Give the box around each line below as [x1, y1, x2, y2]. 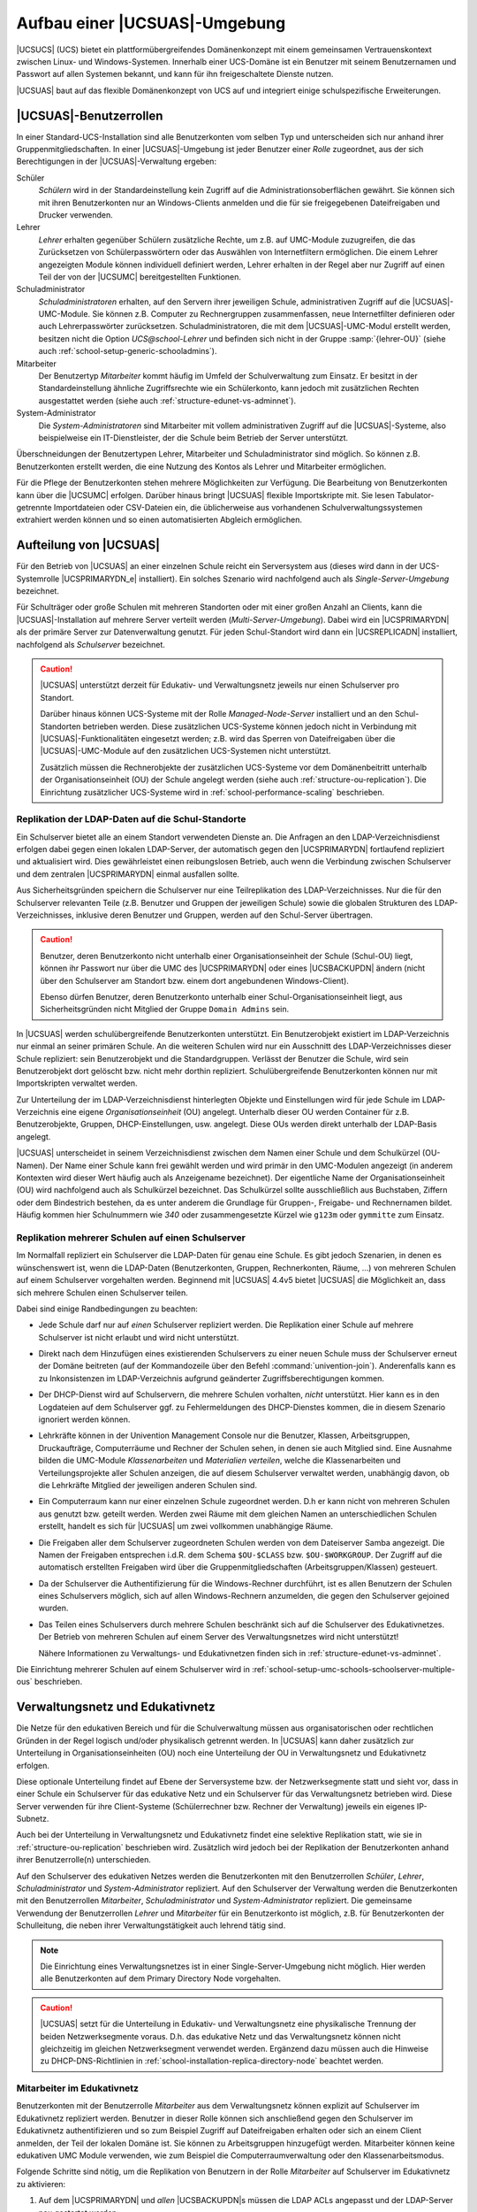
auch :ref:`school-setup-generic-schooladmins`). [38, 346, 217, 357]
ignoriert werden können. [38, 1414, 131, 1425]
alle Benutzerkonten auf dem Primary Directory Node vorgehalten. [40, 1973, 282, 1984]
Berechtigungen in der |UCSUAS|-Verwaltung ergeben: [16, 156, 216, 167]
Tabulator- [396, 489, 435, 500]
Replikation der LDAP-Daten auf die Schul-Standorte [16, 813, 246, 826]
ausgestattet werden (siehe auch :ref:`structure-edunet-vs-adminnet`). [38, 395, 296, 406]
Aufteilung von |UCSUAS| [16, 538, 161, 553]
